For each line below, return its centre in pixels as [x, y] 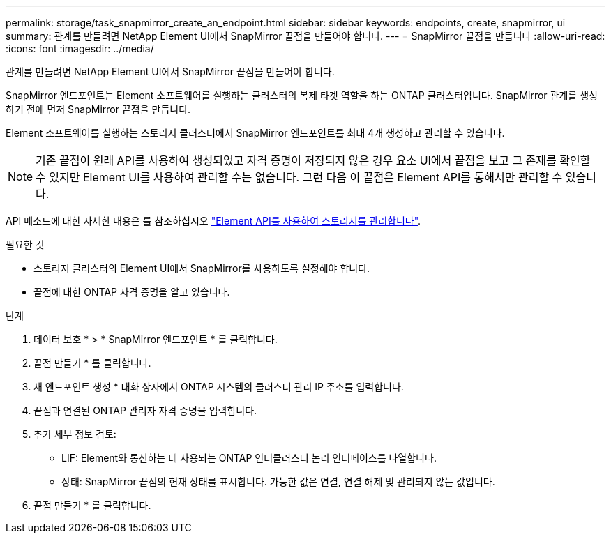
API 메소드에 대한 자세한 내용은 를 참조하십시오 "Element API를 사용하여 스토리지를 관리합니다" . [213, 221]
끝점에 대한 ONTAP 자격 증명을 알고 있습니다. [132, 292]
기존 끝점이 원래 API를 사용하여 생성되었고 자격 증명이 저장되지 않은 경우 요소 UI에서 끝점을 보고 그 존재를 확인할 [313, 160]
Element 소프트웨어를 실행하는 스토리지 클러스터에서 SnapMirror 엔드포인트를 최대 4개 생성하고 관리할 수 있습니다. [255, 133]
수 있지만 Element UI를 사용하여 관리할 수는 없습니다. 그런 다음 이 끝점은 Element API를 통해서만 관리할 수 [299, 177]
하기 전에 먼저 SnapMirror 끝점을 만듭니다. [98, 109]
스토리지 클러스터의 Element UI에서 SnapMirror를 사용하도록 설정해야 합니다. [202, 268]
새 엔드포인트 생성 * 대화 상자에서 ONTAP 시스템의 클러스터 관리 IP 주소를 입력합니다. [219, 387]
